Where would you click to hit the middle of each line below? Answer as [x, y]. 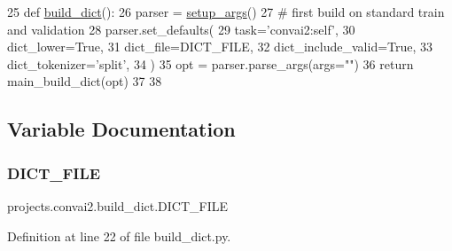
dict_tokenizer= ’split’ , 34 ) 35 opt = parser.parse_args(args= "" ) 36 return [210, 63]
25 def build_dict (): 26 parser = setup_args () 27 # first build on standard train [226, 12]
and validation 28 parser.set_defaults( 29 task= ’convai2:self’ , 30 [181, 29]
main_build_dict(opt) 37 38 [85, 81]
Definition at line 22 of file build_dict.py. [119, 235]
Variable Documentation [121, 129]
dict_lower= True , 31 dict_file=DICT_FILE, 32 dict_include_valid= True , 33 [220, 47]
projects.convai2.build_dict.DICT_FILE [118, 205]
